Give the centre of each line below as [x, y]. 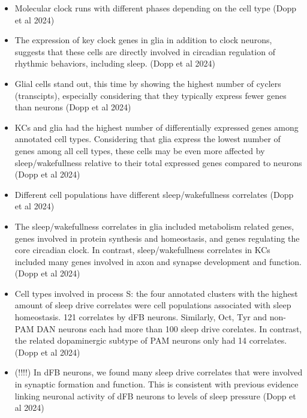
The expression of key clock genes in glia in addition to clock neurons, [143, 40]
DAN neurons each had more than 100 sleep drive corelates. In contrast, [169, 328]
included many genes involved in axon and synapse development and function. [158, 261]
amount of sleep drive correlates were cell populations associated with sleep [153, 305]
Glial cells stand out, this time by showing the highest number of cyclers [148, 83]
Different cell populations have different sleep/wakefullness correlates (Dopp [154, 194]
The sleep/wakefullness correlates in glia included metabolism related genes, [154, 226]
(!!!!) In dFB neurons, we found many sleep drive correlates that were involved [159, 372]
